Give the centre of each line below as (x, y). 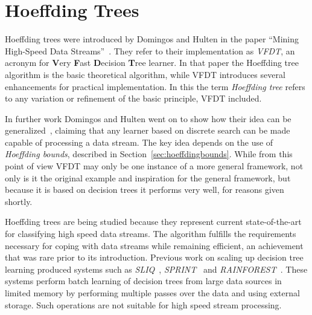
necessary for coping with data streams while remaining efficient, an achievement (154, 245)
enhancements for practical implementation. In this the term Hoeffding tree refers (155, 86)
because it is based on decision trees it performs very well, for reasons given (145, 190)
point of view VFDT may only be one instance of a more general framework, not (154, 166)
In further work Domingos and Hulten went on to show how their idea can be (148, 118)
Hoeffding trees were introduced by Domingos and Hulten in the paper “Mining (152, 39)
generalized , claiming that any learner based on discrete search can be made (148, 130)
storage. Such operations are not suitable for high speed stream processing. (143, 304)
